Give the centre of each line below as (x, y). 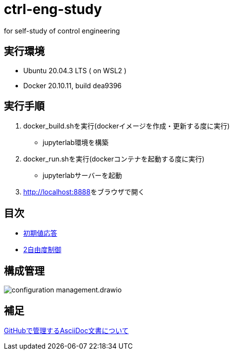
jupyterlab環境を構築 (76, 143)
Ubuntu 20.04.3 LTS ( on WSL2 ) (75, 70)
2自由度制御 (42, 250)
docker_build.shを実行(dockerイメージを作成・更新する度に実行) (127, 126)
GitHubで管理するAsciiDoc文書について (66, 330)
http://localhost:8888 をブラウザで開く (84, 192)
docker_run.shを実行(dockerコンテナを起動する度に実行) (114, 159)
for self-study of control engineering (62, 31)
